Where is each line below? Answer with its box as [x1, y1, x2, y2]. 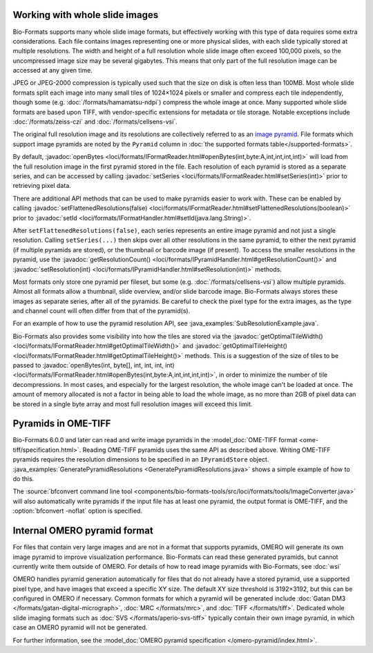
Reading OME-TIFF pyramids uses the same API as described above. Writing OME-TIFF [82, 446, 331, 454]
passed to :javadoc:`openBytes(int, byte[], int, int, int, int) [12, 361, 175, 370]
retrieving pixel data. [12, 182, 72, 190]
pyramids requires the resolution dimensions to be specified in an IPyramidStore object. [12, 455, 269, 464]
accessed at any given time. [12, 66, 93, 75]
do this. [12, 475, 35, 483]
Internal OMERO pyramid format [12, 525, 153, 537]
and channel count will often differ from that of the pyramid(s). [12, 307, 191, 315]
